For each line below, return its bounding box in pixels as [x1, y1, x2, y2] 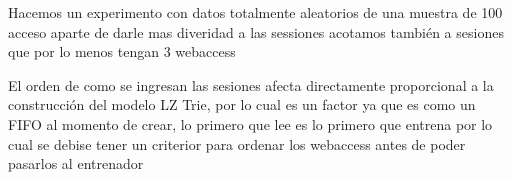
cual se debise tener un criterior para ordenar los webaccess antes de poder [8, 133, 466, 154]
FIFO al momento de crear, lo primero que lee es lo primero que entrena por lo [8, 113, 493, 134]
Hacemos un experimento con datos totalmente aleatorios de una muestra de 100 [8, 2, 503, 22]
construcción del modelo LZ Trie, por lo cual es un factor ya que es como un [8, 94, 476, 115]
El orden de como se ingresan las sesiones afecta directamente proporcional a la [8, 74, 494, 95]
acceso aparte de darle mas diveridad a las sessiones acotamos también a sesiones [8, 21, 504, 42]
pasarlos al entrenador [8, 153, 144, 174]
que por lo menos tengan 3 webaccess [8, 41, 236, 62]
